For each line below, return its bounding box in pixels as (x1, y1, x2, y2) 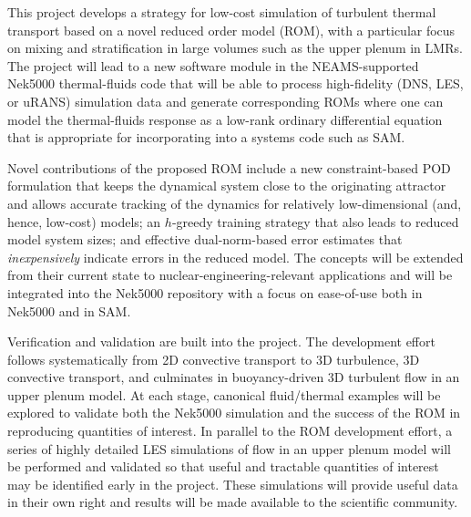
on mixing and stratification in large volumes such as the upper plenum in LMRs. (7, 38, 463, 57)
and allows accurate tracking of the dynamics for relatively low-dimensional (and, (7, 193, 462, 212)
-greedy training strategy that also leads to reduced (171, 212, 459, 231)
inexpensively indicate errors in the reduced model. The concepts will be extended (7, 247, 464, 266)
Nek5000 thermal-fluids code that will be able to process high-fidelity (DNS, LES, (7, 74, 464, 93)
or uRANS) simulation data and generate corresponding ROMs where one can (7, 91, 444, 110)
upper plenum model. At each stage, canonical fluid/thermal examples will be (7, 385, 441, 404)
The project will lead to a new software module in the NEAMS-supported (7, 56, 419, 75)
